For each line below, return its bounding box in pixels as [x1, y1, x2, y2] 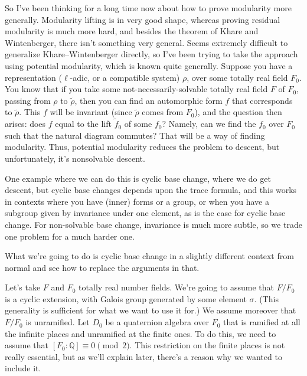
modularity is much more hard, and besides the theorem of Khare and [5, 25, 259, 37]
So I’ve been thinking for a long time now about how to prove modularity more [5, 2, 292, 14]
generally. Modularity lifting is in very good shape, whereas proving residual [5, 13, 280, 25]
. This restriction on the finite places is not [129, 339, 285, 351]
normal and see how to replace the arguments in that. [5, 261, 200, 273]
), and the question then [194, 106, 282, 118]
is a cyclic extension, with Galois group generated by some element [5, 292, 247, 305]
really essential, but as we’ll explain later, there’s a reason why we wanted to [5, 350, 282, 362]
